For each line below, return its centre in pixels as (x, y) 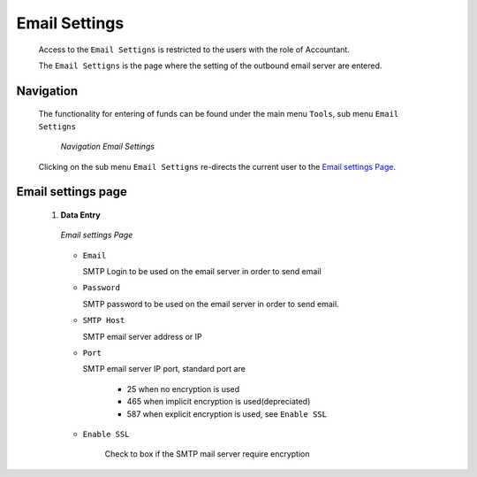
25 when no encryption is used (183, 389)
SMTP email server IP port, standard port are (164, 369)
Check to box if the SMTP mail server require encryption (207, 454)
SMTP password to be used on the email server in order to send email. (211, 304)
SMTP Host (104, 320)
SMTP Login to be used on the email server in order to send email (202, 272)
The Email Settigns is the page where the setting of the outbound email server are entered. (210, 65)
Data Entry (80, 215)
